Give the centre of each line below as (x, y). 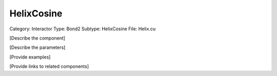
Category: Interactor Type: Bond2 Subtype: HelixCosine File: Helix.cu (83, 29)
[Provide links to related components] (49, 66)
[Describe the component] (37, 38)
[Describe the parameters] (37, 47)
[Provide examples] (30, 57)
